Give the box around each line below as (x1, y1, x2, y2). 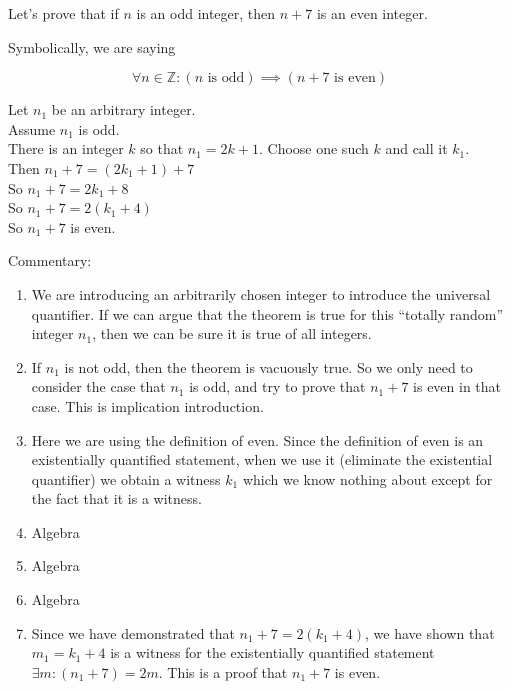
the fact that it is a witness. (31, 488, 202, 509)
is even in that (413, 376, 502, 397)
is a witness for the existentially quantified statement (110, 642, 435, 663)
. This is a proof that (158, 661, 288, 682)
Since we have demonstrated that (31, 622, 235, 643)
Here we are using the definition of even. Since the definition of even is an (31, 429, 484, 450)
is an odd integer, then (136, 3, 276, 23)
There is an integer (8, 138, 124, 159)
